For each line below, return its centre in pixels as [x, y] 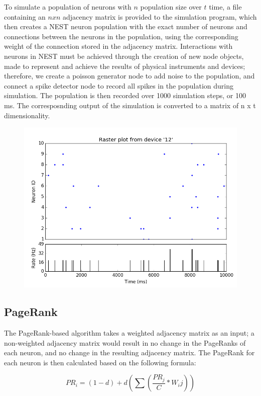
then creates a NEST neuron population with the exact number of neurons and [126, 26]
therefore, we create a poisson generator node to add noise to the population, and [129, 76]
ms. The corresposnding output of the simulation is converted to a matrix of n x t [130, 105]
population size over [171, 7]
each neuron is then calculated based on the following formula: [100, 362]
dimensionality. [27, 115]
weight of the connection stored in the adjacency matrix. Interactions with [118, 46]
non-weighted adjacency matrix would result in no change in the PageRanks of [125, 342]
